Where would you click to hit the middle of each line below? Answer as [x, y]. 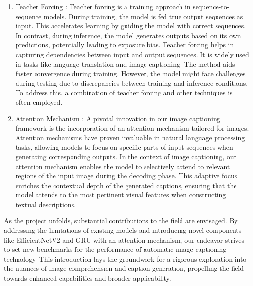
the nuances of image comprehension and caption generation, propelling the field [124, 268]
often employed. [39, 102]
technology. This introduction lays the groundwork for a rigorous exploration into [125, 258]
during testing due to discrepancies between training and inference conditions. [132, 83]
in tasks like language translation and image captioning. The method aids [125, 64]
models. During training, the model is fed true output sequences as [143, 16]
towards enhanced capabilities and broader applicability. [88, 278]
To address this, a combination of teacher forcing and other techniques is [124, 92]
